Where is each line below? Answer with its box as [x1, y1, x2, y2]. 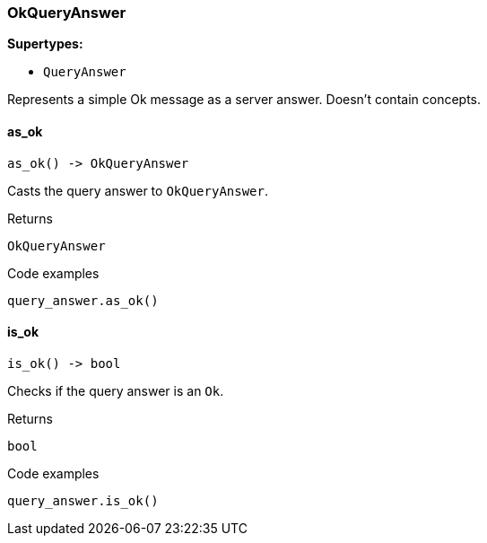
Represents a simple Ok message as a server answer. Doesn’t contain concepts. [7, 92, 482, 108]
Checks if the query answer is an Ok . [7, 382, 224, 398]
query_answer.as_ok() [7, 293, 159, 308]
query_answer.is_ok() [7, 493, 159, 508]
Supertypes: [7, 36, 83, 52]
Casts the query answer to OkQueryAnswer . [7, 182, 269, 198]
